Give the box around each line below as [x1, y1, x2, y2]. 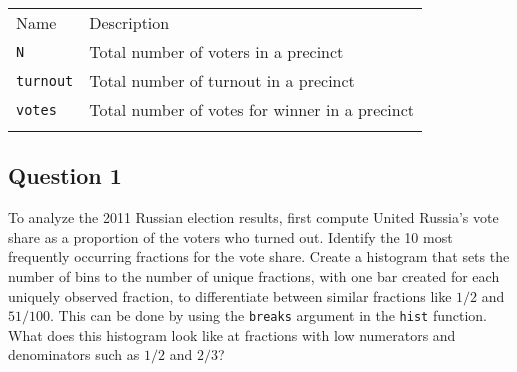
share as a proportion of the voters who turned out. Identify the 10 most [8, 226, 453, 247]
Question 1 [8, 160, 122, 191]
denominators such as [8, 344, 140, 365]
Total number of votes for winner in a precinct [89, 98, 415, 121]
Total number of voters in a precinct [89, 40, 344, 63]
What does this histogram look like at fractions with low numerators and [8, 324, 456, 345]
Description [89, 11, 170, 34]
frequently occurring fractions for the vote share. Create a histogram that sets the [8, 246, 510, 267]
